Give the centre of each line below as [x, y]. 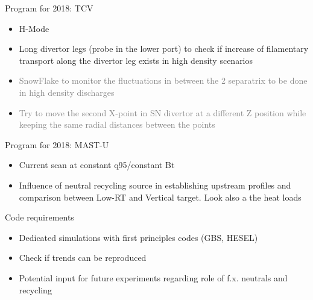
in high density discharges [67, 92]
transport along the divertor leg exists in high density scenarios [136, 60]
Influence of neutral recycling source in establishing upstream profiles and [155, 185]
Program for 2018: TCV [49, 8]
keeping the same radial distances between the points [117, 124]
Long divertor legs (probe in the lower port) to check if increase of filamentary [164, 48]
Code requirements [40, 217]
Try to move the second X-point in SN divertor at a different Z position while [163, 112]
